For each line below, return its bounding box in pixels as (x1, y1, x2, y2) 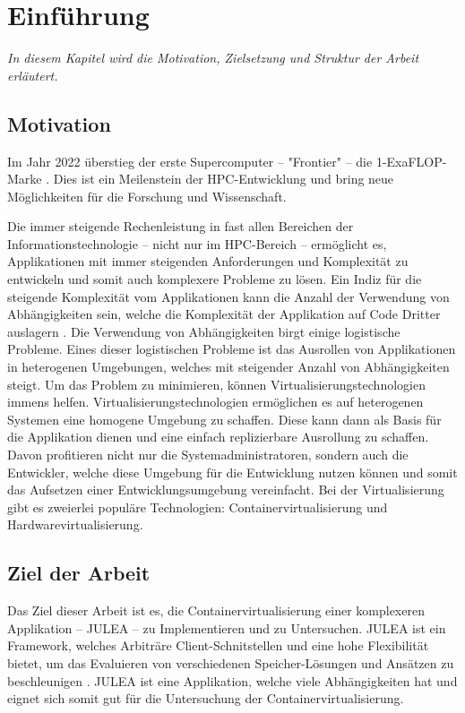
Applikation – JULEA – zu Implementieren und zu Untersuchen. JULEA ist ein (7, 618, 446, 637)
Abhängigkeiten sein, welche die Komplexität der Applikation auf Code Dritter (7, 305, 441, 323)
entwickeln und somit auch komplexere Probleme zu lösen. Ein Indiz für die (7, 270, 422, 288)
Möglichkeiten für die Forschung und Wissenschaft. (7, 186, 287, 205)
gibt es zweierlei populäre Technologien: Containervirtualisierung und (7, 497, 388, 516)
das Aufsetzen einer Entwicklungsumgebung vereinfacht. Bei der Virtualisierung (7, 480, 444, 499)
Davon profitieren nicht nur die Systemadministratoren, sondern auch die (7, 445, 409, 464)
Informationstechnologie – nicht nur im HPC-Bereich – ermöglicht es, (7, 234, 387, 253)
